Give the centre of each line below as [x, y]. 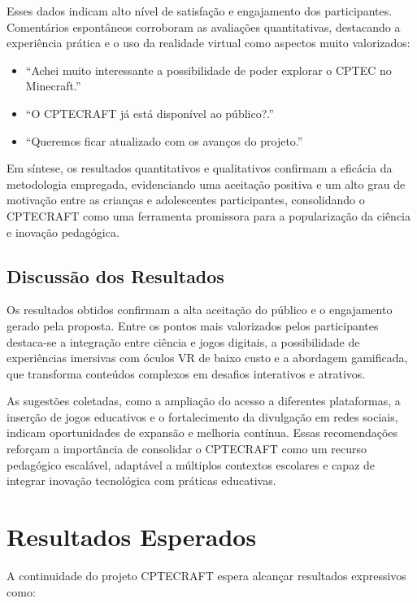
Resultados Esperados [132, 537]
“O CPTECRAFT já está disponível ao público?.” [150, 113]
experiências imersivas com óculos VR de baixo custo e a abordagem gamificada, [207, 358]
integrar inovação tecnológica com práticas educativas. [141, 481]
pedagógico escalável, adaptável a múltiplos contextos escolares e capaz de [191, 464]
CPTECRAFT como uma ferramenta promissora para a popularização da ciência [208, 215]
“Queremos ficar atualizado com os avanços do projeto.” [164, 140]
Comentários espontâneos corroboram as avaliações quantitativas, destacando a [204, 26]
